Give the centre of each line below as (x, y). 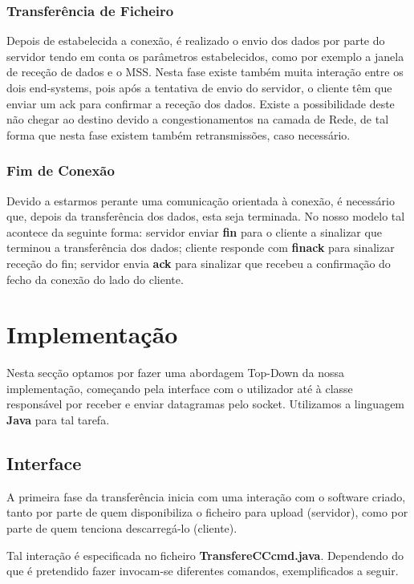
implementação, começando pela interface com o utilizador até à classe (180, 388)
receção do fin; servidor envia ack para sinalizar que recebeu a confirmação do (199, 263)
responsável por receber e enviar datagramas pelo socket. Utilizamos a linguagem (206, 404)
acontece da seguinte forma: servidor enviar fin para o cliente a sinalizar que (194, 231)
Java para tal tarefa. (58, 420)
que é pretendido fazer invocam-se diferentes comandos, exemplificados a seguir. (203, 571)
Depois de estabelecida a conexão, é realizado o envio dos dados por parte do (196, 41)
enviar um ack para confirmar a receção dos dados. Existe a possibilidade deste (201, 103)
